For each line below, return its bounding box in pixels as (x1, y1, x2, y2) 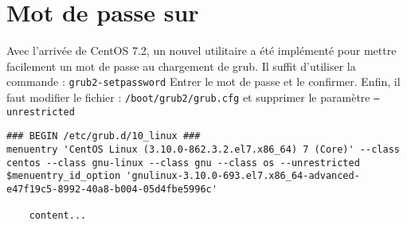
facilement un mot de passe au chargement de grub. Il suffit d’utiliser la (6, 57, 356, 74)
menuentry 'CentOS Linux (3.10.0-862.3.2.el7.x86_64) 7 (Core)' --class (6, 143, 400, 155)
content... (29, 210, 87, 222)
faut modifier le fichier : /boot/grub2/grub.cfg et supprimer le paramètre (6, 88, 370, 105)
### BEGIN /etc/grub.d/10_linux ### (6, 130, 201, 142)
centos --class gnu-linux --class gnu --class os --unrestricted (6, 157, 360, 169)
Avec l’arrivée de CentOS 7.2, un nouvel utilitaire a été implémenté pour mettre (6, 42, 397, 59)
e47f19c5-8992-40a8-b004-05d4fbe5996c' (6, 183, 217, 195)
